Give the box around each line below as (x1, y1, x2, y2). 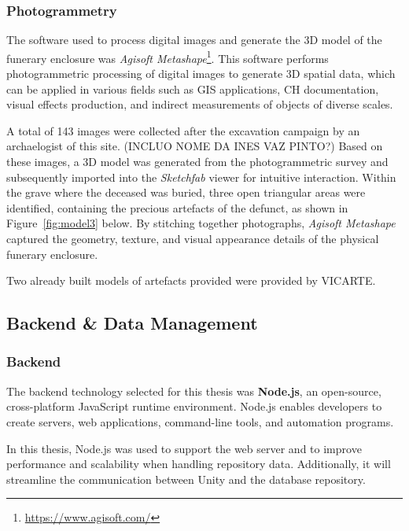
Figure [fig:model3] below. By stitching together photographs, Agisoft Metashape (6, 215, 396, 231)
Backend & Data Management (6, 311, 258, 335)
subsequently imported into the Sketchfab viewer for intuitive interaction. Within (6, 168, 396, 185)
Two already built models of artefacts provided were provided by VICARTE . (6, 272, 376, 289)
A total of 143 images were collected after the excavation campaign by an (6, 122, 360, 138)
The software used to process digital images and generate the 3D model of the (6, 31, 382, 48)
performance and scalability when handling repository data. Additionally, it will (6, 455, 391, 472)
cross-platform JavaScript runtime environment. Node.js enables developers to (6, 398, 382, 415)
